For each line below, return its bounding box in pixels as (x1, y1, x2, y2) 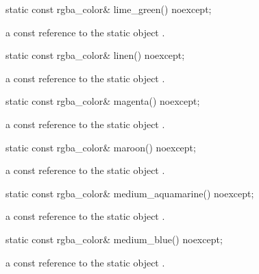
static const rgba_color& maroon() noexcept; (5, 140, 196, 154)
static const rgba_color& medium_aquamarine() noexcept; (5, 186, 254, 200)
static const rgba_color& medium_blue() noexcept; (5, 232, 223, 246)
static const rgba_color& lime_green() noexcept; (5, 2, 212, 16)
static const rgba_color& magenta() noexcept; (5, 94, 200, 108)
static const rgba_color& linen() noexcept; (5, 48, 185, 62)
